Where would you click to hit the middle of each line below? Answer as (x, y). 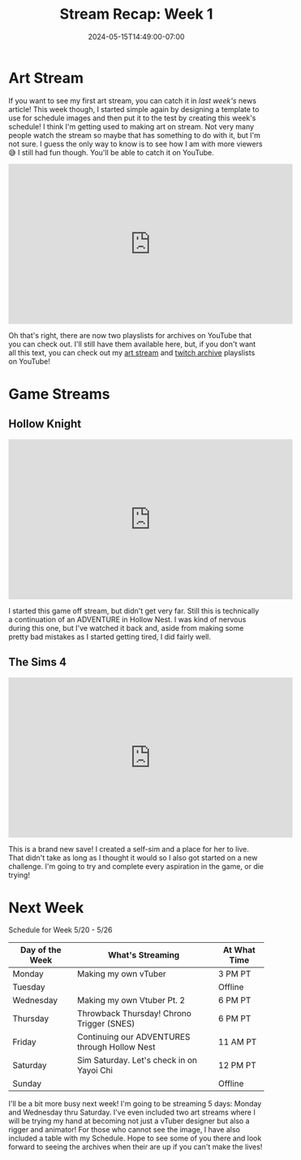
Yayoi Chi (95, 1071)
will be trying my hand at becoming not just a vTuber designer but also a (129, 1121)
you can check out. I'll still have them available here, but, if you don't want (132, 344)
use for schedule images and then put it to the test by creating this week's (132, 118)
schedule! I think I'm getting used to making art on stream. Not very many (131, 126)
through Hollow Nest (116, 1047)
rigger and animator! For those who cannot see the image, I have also (125, 1130)
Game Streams (59, 394)
